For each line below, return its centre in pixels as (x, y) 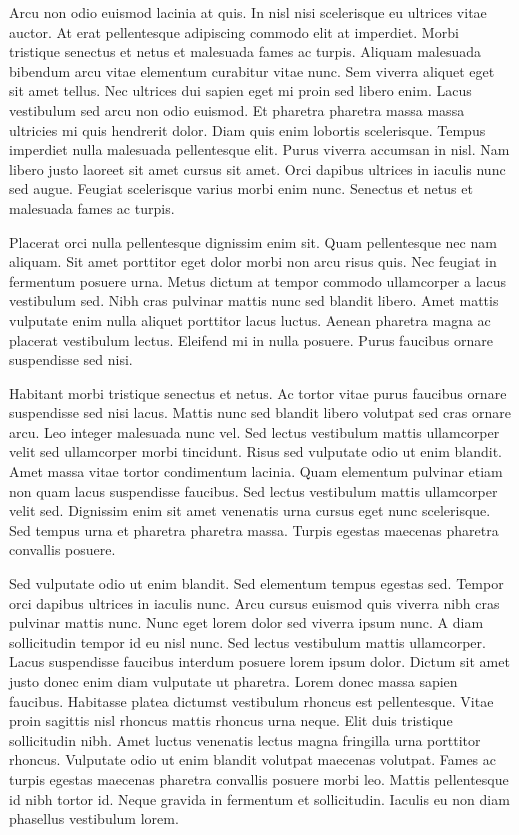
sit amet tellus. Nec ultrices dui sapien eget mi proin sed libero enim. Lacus (240, 90)
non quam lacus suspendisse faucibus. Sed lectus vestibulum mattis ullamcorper (253, 490)
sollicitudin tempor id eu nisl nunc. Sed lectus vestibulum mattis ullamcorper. (247, 641)
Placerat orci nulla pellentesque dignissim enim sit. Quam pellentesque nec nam (253, 241)
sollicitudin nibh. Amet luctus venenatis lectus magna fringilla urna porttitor (245, 739)
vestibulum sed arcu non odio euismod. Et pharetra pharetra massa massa (237, 109)
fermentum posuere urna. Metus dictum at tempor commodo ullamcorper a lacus (258, 280)
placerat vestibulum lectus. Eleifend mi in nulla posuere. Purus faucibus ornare (251, 339)
